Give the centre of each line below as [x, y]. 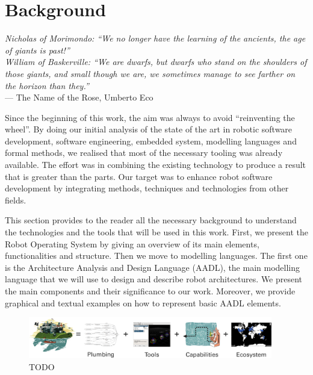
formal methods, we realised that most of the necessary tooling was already [144, 153]
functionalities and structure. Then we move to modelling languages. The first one [156, 256]
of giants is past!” [37, 50]
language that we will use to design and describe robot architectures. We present [154, 279]
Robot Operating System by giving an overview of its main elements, [132, 243]
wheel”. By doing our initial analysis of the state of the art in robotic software [149, 129]
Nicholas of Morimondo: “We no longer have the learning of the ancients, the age [155, 38]
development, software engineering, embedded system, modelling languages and [151, 141]
